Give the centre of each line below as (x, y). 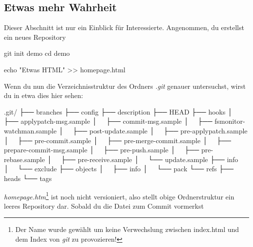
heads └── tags (28, 178)
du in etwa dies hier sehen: (44, 95)
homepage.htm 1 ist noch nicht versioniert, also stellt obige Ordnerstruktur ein (119, 196)
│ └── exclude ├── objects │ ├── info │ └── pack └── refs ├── (119, 169)
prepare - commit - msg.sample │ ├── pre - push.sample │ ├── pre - (108, 150)
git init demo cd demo (37, 53)
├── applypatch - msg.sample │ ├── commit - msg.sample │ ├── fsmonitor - (125, 121)
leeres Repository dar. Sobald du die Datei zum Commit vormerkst (104, 206)
